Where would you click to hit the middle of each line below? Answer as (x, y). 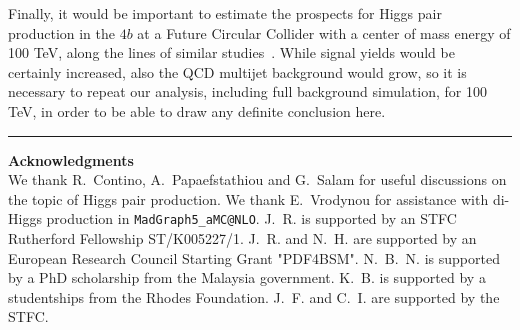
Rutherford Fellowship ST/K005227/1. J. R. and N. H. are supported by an (242, 238)
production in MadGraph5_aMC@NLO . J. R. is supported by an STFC (251, 218)
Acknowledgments (71, 159)
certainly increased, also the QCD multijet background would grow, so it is (237, 71)
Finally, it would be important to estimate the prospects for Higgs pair (225, 13)
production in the (62, 32)
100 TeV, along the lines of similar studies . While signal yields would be (231, 52)
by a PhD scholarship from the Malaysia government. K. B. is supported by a (247, 277)
